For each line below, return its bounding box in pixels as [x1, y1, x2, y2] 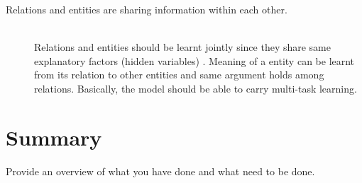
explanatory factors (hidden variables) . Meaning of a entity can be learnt [34, 53, 355, 68]
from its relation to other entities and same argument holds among [34, 67, 324, 82]
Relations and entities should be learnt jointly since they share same [34, 40, 331, 54]
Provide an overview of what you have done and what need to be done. [6, 163, 315, 178]
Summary [6, 122, 102, 151]
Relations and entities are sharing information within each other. [6, 2, 287, 16]
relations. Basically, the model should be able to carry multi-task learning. [34, 81, 357, 95]
